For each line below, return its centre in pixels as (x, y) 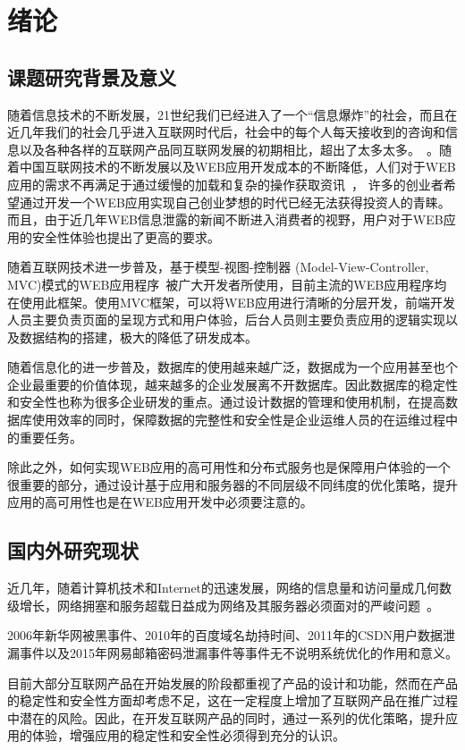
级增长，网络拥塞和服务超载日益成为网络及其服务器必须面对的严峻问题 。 (223, 605)
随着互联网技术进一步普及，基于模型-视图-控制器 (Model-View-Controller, (218, 267)
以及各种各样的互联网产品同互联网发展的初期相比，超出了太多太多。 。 (229, 149)
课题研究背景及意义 (92, 76)
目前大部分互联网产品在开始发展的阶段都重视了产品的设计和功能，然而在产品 (232, 683)
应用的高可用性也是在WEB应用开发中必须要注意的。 (160, 502)
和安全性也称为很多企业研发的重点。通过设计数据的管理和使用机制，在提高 (226, 402)
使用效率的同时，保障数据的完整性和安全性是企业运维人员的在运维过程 (238, 420)
